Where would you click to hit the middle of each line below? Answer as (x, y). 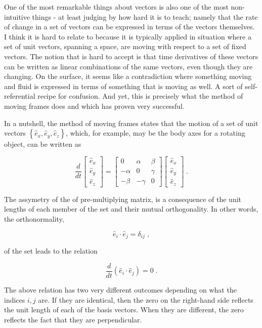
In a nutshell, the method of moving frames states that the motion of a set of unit (131, 123)
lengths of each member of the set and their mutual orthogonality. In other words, (131, 209)
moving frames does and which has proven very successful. (94, 106)
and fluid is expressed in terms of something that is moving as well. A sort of (123, 86)
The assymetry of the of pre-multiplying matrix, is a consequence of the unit (123, 199)
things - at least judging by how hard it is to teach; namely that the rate (145, 16)
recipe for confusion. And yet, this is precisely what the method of (140, 96)
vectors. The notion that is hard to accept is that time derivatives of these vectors (131, 56)
